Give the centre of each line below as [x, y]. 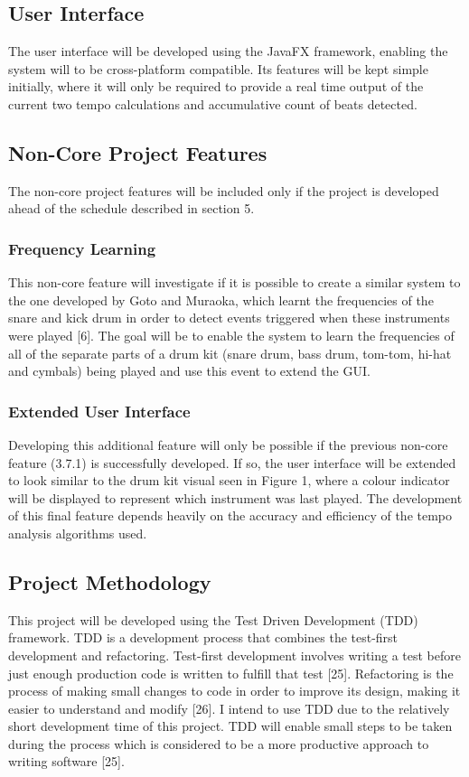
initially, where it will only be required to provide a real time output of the [216, 86]
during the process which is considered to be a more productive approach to [219, 743]
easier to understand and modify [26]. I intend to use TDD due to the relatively [229, 708]
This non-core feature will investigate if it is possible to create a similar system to [234, 282]
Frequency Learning [82, 248]
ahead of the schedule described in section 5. [131, 208]
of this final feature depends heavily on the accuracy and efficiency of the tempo [230, 515]
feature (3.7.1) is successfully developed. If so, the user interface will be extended [232, 462]
